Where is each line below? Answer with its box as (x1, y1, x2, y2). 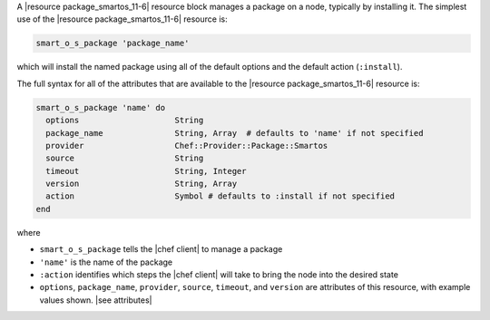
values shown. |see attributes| (39, 295, 152, 305)
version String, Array (45, 179, 238, 189)
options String (45, 115, 204, 126)
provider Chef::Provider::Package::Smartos (45, 141, 328, 150)
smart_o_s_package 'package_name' (35, 38, 190, 49)
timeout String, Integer (45, 166, 247, 176)
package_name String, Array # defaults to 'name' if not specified (45, 128, 424, 138)
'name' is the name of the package (39, 257, 173, 267)
